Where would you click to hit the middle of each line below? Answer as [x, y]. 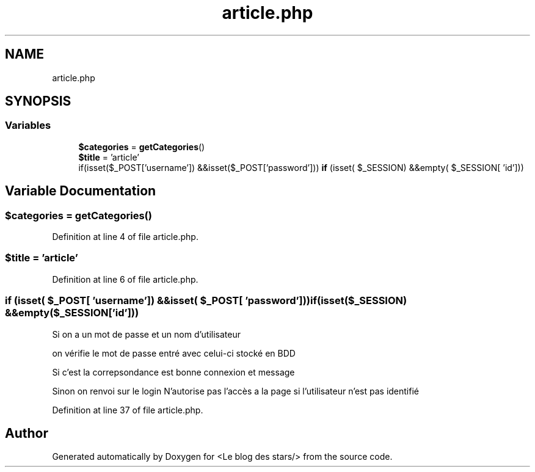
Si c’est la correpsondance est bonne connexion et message [173, 372]
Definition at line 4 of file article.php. [125, 237]
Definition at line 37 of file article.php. [128, 410]
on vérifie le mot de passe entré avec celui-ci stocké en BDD [174, 353]
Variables [28, 125]
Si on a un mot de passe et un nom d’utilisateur [147, 334]
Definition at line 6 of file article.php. [125, 279]
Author [27, 433]
